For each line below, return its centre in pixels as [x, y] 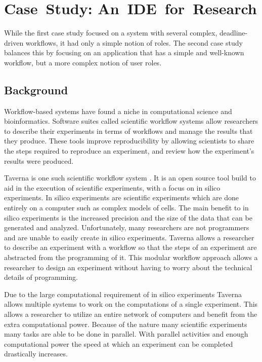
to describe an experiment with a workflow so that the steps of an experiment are [130, 247]
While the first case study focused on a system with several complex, [111, 33]
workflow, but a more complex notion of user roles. [83, 62]
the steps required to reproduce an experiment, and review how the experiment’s [129, 151]
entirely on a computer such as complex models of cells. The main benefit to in [126, 208]
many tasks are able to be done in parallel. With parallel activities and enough [126, 334]
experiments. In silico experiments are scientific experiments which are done [122, 197]
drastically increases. [36, 354]
